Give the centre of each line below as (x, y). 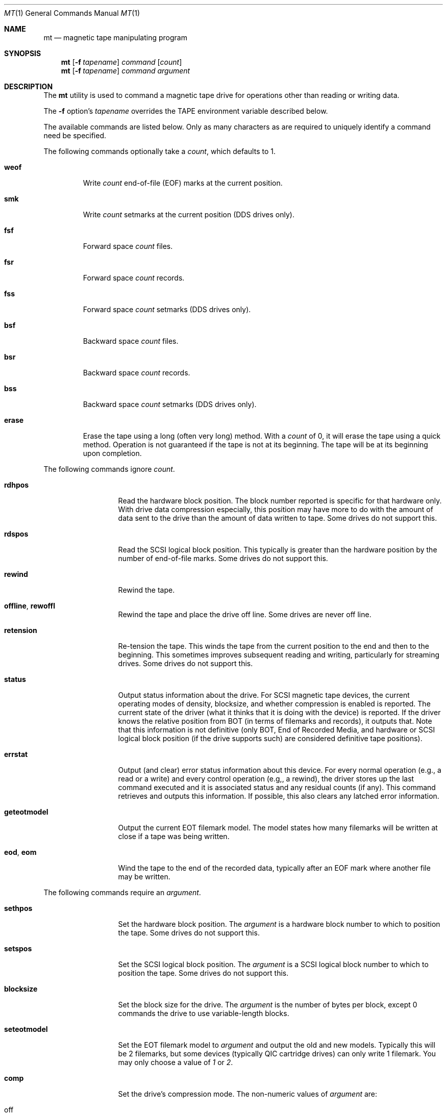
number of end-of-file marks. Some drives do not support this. (223, 558)
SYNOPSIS (23, 53)
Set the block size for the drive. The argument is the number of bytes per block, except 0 (268, 1005)
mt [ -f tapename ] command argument (126, 71)
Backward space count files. (131, 341)
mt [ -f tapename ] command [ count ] (121, 62)
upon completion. (112, 453)
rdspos (16, 534)
